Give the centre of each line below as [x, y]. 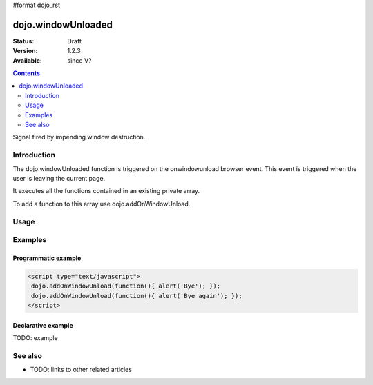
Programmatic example [47, 258]
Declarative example [43, 325]
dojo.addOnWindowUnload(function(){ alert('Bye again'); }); [137, 296]
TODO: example [35, 338]
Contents [27, 73]
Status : [23, 41]
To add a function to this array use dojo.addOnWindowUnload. [102, 204]
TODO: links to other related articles [81, 370]
